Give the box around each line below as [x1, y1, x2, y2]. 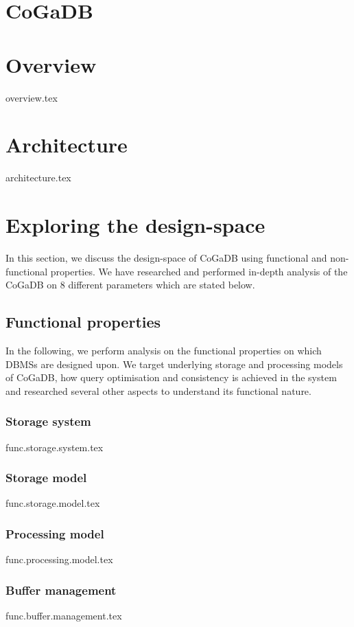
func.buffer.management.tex [5, 608, 122, 622]
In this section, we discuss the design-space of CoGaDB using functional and [5, 250, 327, 264]
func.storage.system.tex [5, 440, 104, 454]
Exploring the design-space [5, 211, 265, 238]
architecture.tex [5, 170, 71, 185]
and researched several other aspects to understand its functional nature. [5, 383, 311, 398]
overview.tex [5, 90, 58, 104]
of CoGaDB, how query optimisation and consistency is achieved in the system [5, 370, 337, 385]
